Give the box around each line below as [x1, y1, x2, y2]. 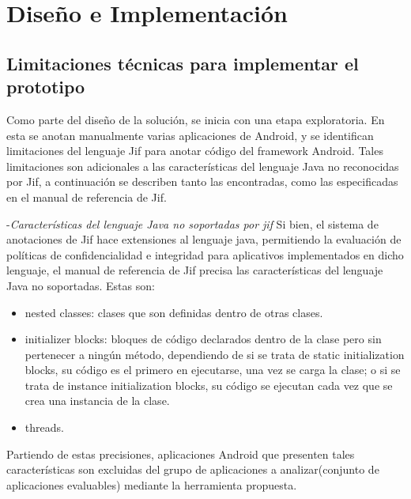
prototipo [6, 74, 85, 99]
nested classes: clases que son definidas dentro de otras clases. [25, 304, 323, 320]
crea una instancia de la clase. [25, 392, 170, 409]
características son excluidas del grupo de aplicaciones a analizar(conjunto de [6, 461, 379, 478]
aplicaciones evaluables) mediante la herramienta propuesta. [6, 476, 297, 493]
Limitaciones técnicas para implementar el [6, 51, 359, 75]
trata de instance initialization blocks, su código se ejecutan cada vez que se [25, 376, 393, 393]
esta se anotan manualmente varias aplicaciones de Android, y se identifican [6, 127, 374, 143]
